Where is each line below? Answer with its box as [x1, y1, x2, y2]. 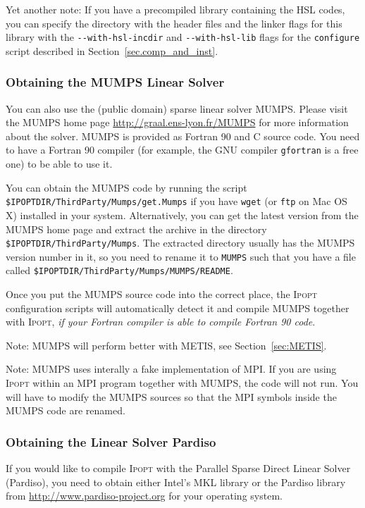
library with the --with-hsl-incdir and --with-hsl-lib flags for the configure [6, 30, 360, 44]
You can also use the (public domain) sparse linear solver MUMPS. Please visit [6, 101, 348, 116]
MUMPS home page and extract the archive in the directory [6, 221, 267, 236]
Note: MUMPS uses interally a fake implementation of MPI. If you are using [6, 361, 337, 376]
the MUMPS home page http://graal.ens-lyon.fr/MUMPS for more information [6, 115, 349, 130]
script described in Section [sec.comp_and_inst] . [6, 43, 218, 58]
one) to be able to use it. [6, 156, 113, 171]
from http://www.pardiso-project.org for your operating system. [6, 488, 283, 503]
